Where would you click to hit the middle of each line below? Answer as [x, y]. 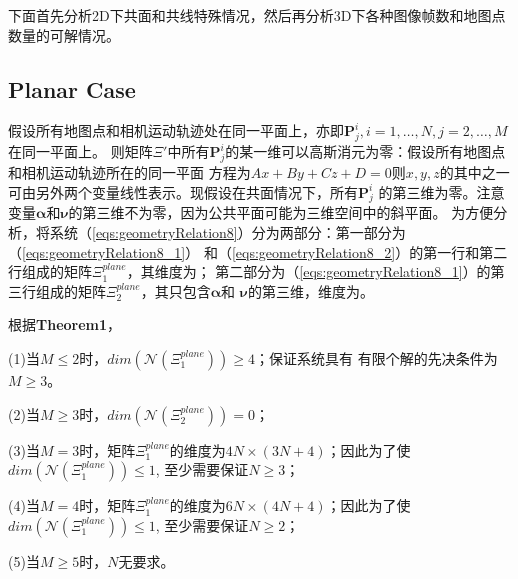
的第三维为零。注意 [441, 191]
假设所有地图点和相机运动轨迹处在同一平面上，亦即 [176, 130]
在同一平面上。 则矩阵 [80, 151]
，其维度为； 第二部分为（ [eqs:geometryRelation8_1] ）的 [308, 271]
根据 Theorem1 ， [65, 324]
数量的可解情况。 [64, 34]
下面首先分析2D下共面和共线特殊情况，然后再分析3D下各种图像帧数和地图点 [257, 15]
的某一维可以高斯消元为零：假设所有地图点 [365, 151]
